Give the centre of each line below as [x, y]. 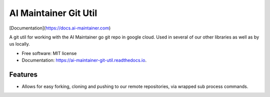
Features [23, 74]
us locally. [19, 44]
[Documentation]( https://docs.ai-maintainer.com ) [60, 28]
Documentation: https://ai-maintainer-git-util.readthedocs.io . [84, 60]
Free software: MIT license [49, 53]
